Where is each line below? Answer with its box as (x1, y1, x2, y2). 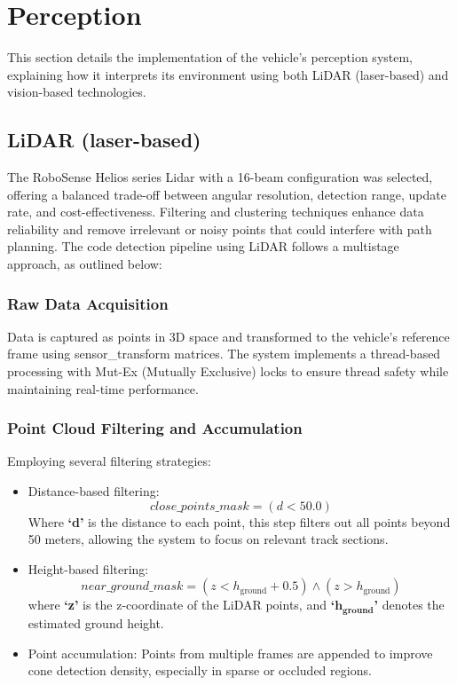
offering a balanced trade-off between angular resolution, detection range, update (7, 185, 446, 203)
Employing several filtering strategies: (7, 452, 211, 470)
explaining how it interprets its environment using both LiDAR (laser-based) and (7, 65, 449, 83)
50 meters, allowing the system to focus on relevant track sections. (28, 530, 389, 548)
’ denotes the (374, 595, 445, 614)
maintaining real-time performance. (7, 379, 199, 398)
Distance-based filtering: (28, 482, 160, 500)
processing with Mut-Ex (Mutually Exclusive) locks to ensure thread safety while (7, 362, 449, 381)
